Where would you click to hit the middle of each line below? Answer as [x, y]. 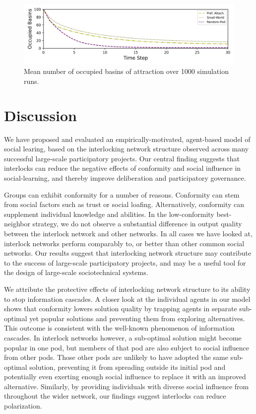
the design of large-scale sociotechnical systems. [76, 272]
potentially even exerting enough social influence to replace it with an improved [125, 377]
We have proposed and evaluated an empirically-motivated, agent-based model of [127, 139]
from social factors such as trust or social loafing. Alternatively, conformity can [124, 204]
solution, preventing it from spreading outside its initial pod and [128, 367]
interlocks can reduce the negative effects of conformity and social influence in [123, 168]
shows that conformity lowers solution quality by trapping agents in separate [121, 309]
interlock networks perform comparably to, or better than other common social [124, 243]
